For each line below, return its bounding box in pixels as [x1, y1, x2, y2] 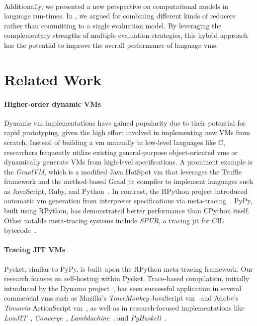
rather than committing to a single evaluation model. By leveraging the [4, 20, 222, 30]
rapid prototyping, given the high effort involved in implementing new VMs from [4, 127, 250, 138]
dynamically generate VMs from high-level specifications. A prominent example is [4, 157, 253, 167]
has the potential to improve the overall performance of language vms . [4, 39, 218, 50]
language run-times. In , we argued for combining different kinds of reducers [4, 10, 236, 21]
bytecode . [4, 225, 36, 235]
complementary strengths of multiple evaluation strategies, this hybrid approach [4, 30, 248, 40]
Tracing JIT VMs [4, 244, 66, 255]
